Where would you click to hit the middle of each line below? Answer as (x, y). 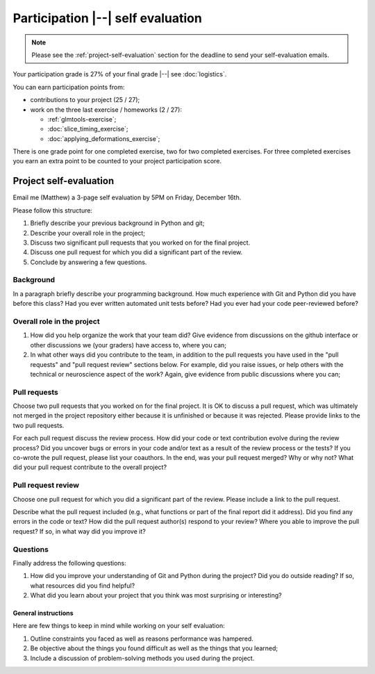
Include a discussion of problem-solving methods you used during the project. (142, 658)
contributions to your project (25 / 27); (85, 100)
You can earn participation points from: (69, 87)
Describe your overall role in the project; (88, 233)
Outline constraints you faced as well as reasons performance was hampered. (142, 639)
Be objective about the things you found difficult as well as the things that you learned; (154, 648)
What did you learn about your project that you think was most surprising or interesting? (156, 595)
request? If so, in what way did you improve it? (79, 531)
